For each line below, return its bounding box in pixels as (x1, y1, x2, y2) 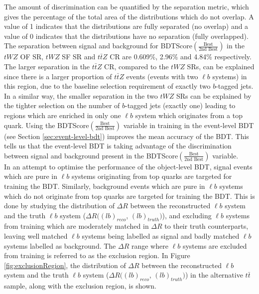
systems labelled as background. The (4, 240, 116, 251)
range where (131, 240, 168, 251)
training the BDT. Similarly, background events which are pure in (4, 180, 205, 191)
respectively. (214, 51, 252, 62)
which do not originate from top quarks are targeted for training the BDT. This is (4, 190, 255, 201)
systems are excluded (182, 240, 247, 251)
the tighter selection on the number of (4, 100, 120, 111)
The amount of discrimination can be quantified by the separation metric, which (4, 1, 249, 11)
